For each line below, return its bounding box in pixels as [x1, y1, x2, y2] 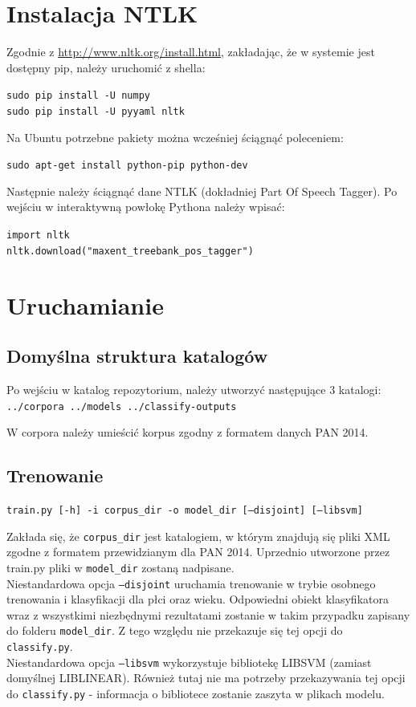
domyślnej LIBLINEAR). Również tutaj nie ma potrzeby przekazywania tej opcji [6, 669, 406, 686]
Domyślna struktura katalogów [6, 343, 268, 368]
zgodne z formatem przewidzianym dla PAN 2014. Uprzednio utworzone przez [6, 543, 390, 560]
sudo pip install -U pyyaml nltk [6, 105, 185, 117]
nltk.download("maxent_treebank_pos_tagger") [6, 245, 254, 257]
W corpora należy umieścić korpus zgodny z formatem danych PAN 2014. [6, 424, 369, 441]
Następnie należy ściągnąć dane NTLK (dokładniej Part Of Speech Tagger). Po [6, 182, 398, 199]
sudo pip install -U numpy [6, 90, 150, 102]
